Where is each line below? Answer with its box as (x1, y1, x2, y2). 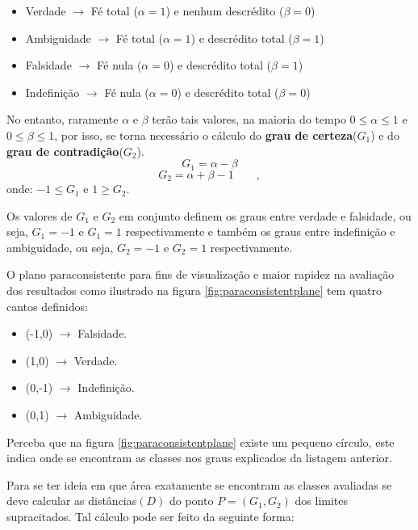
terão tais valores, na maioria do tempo (152, 111, 346, 128)
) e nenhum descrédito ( (165, 2, 284, 19)
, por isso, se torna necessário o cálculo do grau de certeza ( (54, 126, 357, 143)
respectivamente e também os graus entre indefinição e (125, 223, 395, 240)
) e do (370, 126, 399, 143)
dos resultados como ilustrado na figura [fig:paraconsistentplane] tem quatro (6, 282, 382, 299)
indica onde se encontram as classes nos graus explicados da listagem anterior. (6, 449, 392, 466)
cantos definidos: (6, 297, 88, 314)
